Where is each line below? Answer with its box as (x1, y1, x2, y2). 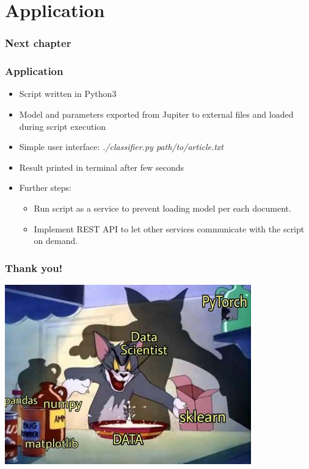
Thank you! (5, 260, 63, 275)
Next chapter (5, 35, 71, 51)
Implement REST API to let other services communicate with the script (34, 222, 305, 235)
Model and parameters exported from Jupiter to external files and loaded (19, 108, 294, 121)
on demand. (34, 234, 78, 247)
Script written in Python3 (19, 87, 117, 100)
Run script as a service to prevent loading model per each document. (34, 202, 291, 214)
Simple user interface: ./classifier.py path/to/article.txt (19, 140, 224, 153)
